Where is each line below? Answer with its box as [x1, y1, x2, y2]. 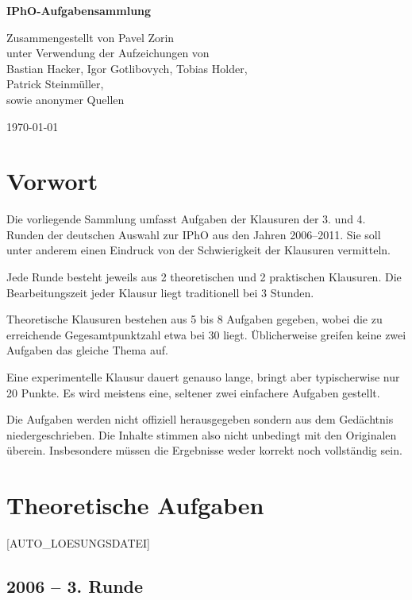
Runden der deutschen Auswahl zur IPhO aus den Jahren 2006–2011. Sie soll [6, 226, 381, 242]
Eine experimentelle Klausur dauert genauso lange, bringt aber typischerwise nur [6, 369, 400, 385]
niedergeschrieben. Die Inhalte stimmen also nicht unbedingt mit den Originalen [6, 426, 397, 443]
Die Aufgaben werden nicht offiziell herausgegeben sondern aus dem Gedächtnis [6, 411, 394, 428]
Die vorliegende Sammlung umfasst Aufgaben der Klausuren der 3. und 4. [6, 211, 366, 227]
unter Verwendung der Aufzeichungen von [6, 45, 210, 61]
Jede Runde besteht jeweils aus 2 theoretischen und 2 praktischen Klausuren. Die [6, 269, 402, 285]
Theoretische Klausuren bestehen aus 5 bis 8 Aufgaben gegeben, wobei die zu [6, 311, 383, 327]
